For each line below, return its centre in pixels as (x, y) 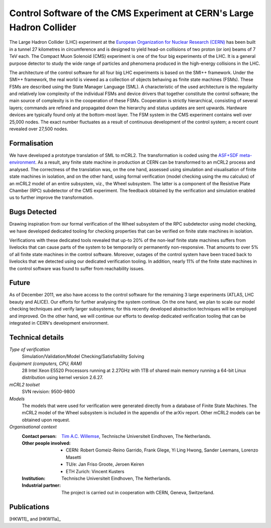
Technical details (37, 337)
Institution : (34, 478)
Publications (29, 507)
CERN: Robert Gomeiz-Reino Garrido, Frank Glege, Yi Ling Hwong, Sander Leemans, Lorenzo (162, 450)
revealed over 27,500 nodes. (39, 129)
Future (20, 283)
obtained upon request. (46, 420)
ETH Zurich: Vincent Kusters (95, 471)
